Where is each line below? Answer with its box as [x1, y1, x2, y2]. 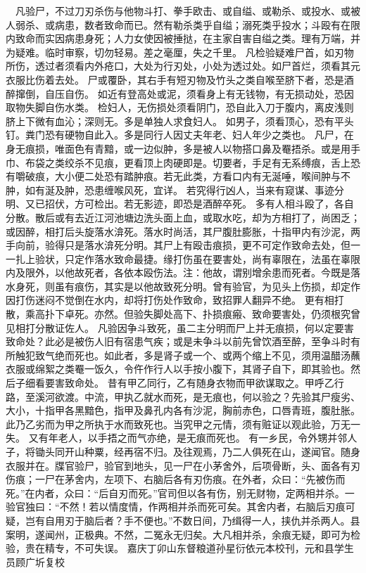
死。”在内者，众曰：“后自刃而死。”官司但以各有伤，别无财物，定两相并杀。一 [6, 485, 355, 500]
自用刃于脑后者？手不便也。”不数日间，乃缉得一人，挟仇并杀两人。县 [44, 513, 360, 527]
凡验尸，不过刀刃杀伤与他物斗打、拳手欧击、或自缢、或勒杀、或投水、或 [15, 4, 351, 18]
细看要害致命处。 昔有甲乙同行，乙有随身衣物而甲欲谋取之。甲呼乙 [25, 375, 334, 390]
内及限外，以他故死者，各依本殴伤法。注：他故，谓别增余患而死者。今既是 [6, 265, 351, 280]
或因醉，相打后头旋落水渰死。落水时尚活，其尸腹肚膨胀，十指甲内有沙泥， [6, 224, 351, 238]
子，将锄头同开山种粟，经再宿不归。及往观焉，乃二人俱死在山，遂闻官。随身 [6, 444, 360, 458]
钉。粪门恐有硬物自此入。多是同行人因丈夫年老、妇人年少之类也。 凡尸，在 [6, 127, 354, 142]
